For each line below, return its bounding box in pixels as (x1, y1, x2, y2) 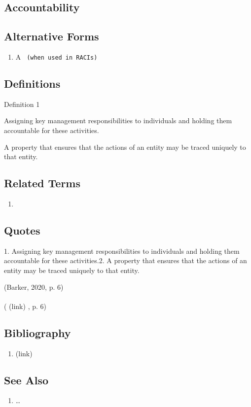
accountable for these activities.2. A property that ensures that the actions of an (4, 255, 247, 266)
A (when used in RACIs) (15, 51, 98, 62)
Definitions (4, 76, 61, 91)
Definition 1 (4, 99, 40, 109)
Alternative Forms (4, 29, 99, 44)
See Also (4, 372, 49, 387)
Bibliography (4, 325, 71, 340)
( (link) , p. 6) (4, 301, 46, 311)
